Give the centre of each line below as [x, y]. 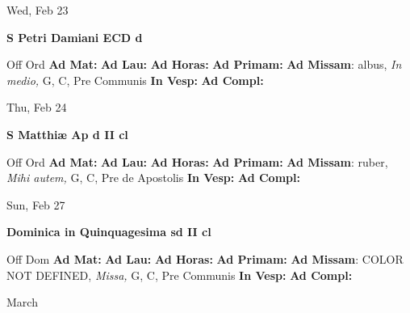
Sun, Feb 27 [36, 204]
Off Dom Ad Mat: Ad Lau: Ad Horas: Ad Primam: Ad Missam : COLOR [205, 258]
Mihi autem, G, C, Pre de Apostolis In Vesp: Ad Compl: [153, 178]
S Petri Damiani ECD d [75, 37]
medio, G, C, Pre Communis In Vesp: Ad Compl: [135, 80]
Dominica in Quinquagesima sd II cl [109, 232]
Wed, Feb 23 [38, 10]
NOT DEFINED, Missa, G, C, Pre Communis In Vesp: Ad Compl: [180, 275]
